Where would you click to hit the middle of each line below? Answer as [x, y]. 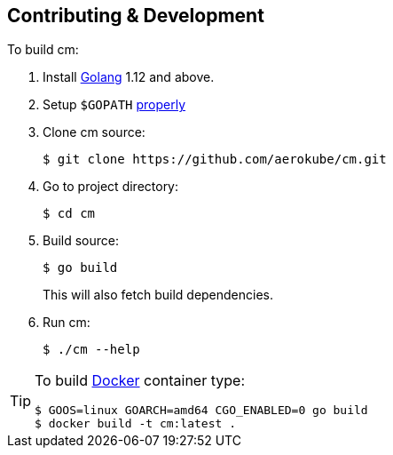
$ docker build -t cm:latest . [135, 424]
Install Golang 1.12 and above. [129, 77]
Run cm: [67, 323]
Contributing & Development [136, 16]
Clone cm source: [94, 132]
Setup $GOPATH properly [114, 105]
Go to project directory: [111, 187]
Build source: [81, 241]
